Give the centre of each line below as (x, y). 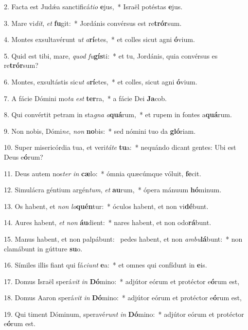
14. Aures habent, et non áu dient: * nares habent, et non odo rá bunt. (108, 222)
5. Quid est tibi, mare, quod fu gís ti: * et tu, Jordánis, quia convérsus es (111, 55)
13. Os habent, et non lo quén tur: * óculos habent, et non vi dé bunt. (106, 206)
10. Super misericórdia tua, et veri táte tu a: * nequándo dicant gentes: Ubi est (120, 147)
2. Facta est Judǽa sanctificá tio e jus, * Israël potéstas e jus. (93, 6)
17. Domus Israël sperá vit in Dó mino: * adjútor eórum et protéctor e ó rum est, (122, 281)
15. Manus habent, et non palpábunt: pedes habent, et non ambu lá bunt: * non (123, 238)
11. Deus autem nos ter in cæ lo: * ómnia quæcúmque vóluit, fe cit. (103, 173)
